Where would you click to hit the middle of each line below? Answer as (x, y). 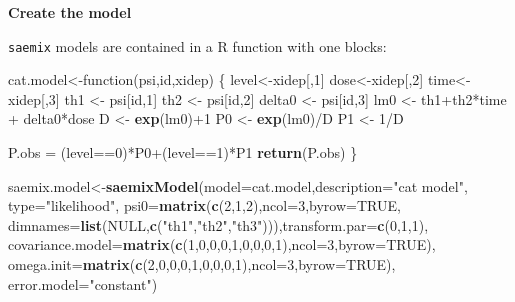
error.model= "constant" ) (83, 283)
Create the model (70, 12)
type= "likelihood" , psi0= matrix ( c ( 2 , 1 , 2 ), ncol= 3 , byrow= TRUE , (204, 205)
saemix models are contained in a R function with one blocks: (197, 45)
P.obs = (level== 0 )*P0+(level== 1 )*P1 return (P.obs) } (183, 152)
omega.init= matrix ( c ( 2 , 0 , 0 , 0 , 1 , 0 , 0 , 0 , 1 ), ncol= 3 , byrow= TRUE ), (202, 264)
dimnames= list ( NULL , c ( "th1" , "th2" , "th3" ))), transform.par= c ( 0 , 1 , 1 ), (218, 224)
